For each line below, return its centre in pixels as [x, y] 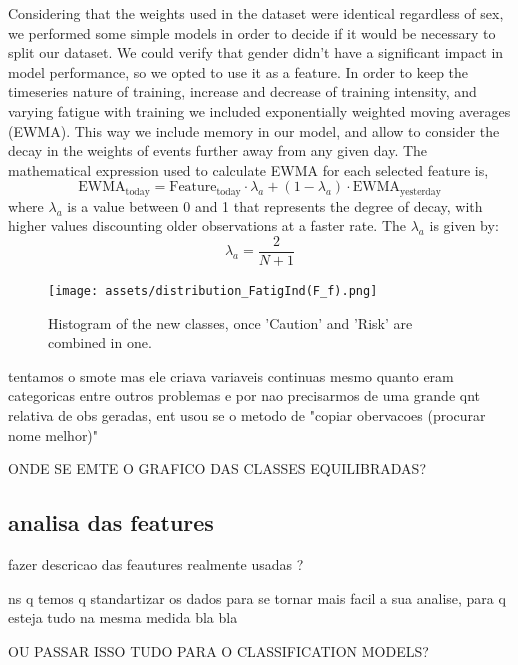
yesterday [420, 191]
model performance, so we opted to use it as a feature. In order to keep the [238, 71]
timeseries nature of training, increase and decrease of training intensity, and [242, 91]
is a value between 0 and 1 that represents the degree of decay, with [275, 205]
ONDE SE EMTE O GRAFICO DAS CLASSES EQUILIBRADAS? [217, 468]
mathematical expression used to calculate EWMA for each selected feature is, [248, 169]
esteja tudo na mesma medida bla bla [123, 617]
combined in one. [100, 342]
